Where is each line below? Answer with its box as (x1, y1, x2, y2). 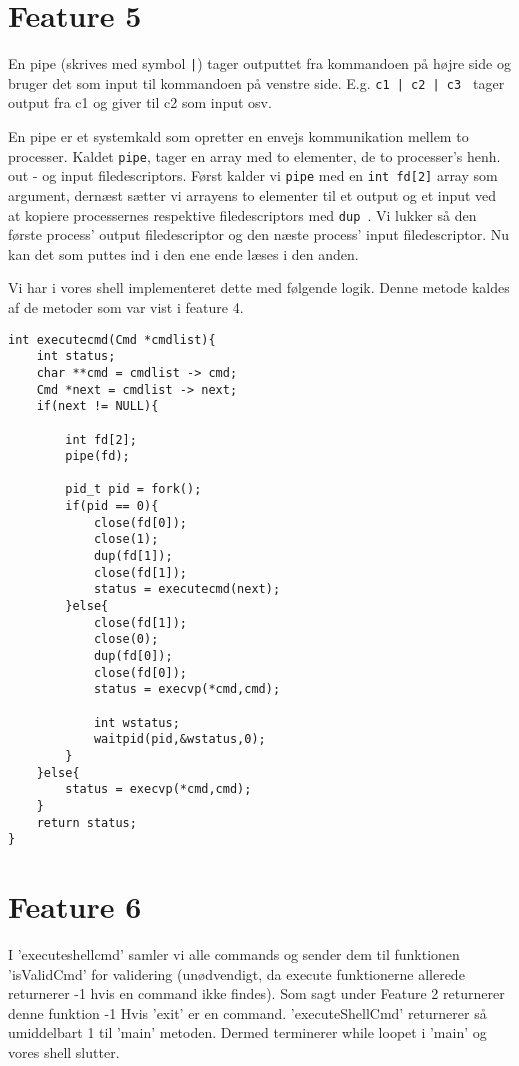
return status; (36, 815, 137, 830)
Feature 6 (8, 886, 142, 927)
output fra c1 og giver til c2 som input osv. (8, 92, 272, 113)
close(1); (93, 532, 159, 547)
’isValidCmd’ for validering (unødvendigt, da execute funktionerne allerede (8, 963, 465, 984)
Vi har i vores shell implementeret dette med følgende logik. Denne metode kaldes (8, 277, 510, 298)
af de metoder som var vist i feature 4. (8, 296, 244, 317)
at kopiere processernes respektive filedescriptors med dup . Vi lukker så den (8, 204, 477, 225)
